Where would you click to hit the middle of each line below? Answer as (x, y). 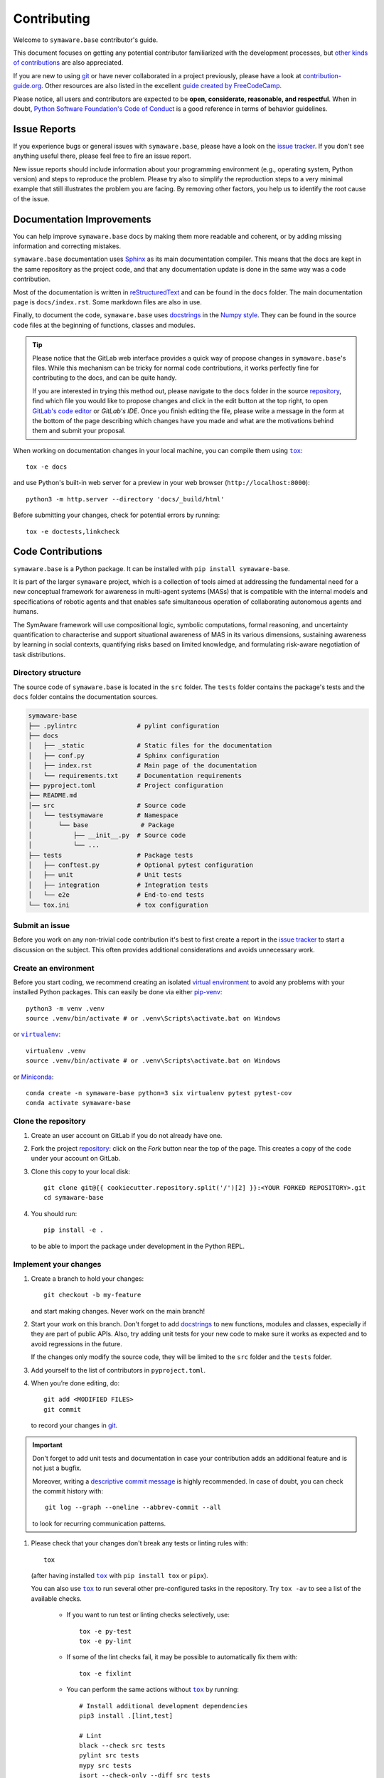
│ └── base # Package (101, 825)
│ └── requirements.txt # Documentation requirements (135, 776)
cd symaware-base (74, 1198)
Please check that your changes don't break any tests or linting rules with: (139, 1543)
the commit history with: (68, 1491)
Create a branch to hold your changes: (87, 1278)
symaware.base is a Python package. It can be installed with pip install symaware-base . (152, 568)
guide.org (27, 86)
